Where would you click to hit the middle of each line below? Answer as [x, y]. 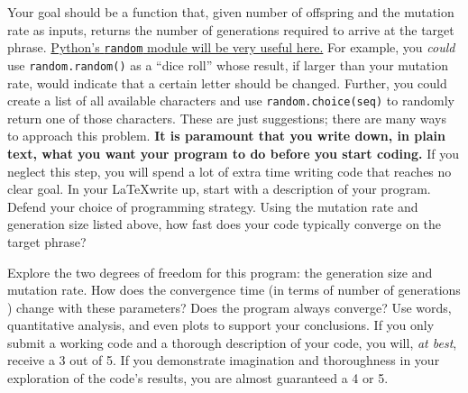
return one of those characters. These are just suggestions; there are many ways [227, 118]
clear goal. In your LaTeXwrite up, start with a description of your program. [219, 189]
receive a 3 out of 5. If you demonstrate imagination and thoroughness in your [224, 360]
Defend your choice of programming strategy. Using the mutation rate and [213, 206]
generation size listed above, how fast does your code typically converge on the [225, 224]
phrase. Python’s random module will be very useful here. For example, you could [231, 47]
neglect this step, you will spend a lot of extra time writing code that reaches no [229, 171]
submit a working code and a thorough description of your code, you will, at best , [232, 342]
